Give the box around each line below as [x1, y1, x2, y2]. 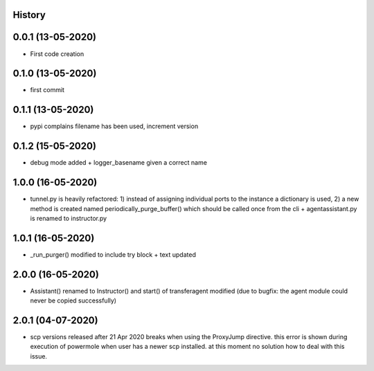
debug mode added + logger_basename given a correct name [30, 159, 208, 167]
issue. [30, 352, 48, 360]
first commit [30, 86, 65, 94]
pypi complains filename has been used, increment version [30, 122, 199, 131]
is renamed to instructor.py [30, 214, 107, 222]
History [12, 9, 46, 21]
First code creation [30, 49, 84, 58]
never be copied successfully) [30, 296, 117, 305]
